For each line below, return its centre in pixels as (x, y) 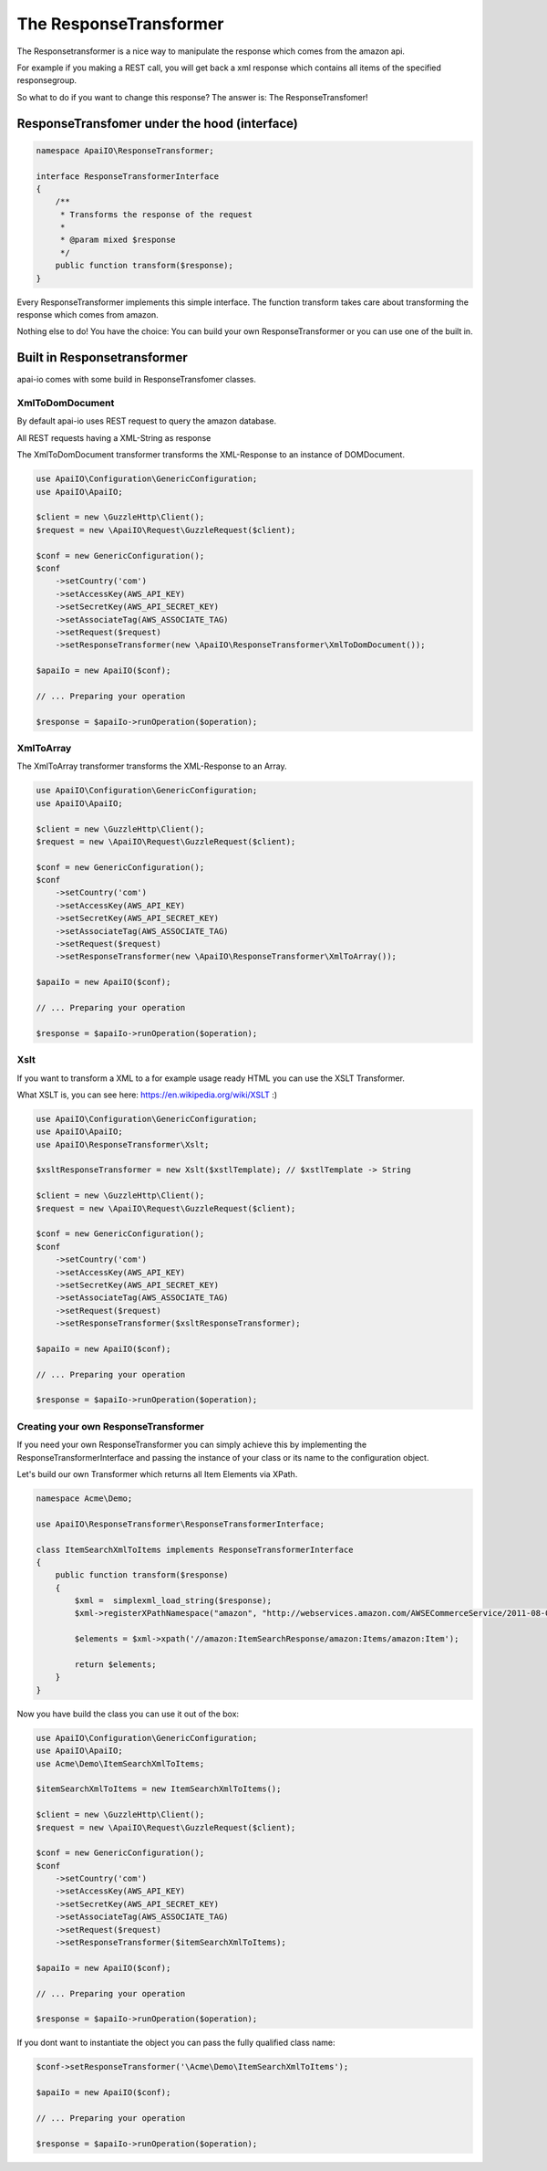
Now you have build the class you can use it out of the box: (128, 1714)
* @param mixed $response (118, 240)
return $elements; (115, 1665)
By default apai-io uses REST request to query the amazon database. (147, 421)
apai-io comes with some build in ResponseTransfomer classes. (137, 380)
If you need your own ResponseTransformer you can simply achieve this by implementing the (192, 1445)
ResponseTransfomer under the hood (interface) (157, 123)
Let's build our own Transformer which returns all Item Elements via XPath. (157, 1474)
